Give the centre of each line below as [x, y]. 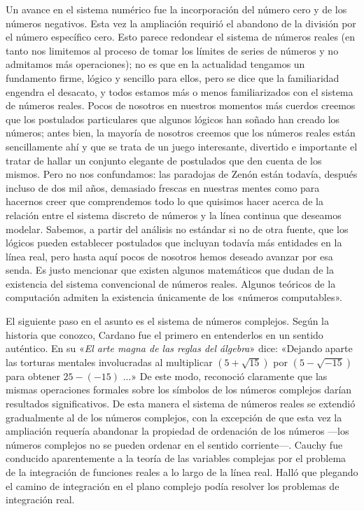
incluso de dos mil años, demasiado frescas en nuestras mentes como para [163, 187]
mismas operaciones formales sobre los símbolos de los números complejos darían [179, 390]
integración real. [40, 499]
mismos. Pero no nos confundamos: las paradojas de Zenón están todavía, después [182, 174]
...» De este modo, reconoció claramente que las [225, 376]
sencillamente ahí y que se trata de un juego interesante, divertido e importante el [182, 146]
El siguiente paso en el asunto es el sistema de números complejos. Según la [167, 321]
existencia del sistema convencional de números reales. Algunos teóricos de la [171, 283]
